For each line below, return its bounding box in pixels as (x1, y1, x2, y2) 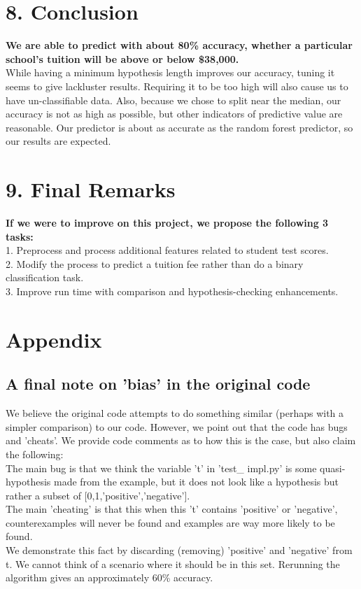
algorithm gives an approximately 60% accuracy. (6, 570, 213, 585)
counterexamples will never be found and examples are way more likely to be (6, 515, 335, 530)
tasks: (6, 229, 34, 243)
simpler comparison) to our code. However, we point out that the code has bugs (6, 419, 348, 434)
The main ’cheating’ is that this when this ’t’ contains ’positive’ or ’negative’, (6, 502, 338, 516)
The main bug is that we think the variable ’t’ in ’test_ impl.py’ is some (6, 460, 317, 475)
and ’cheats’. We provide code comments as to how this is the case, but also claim (6, 433, 356, 448)
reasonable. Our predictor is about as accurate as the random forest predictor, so (6, 120, 353, 134)
